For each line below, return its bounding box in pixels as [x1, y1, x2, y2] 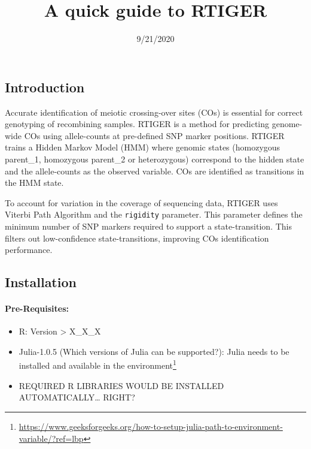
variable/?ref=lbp [19, 432, 84, 444]
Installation [5, 273, 77, 291]
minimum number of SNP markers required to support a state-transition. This [5, 219, 292, 232]
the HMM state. [5, 176, 64, 189]
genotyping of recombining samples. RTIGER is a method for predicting [5, 117, 270, 130]
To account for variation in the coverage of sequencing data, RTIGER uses [5, 196, 278, 209]
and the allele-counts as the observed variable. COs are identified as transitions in [5, 164, 304, 177]
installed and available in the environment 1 [19, 357, 176, 372]
